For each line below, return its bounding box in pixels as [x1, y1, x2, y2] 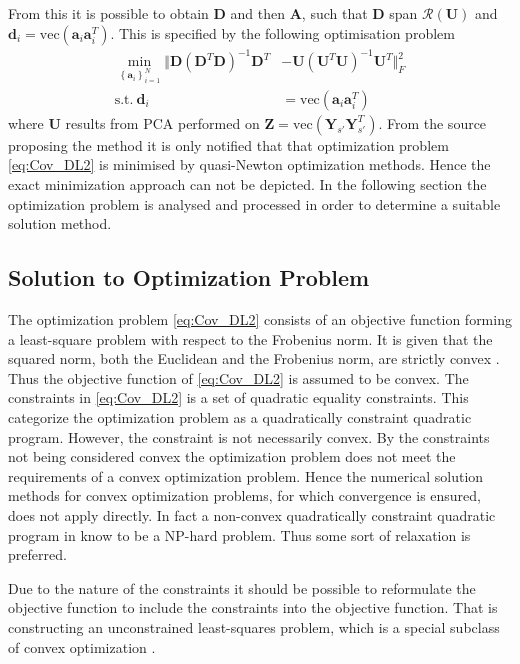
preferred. [8, 544, 67, 565]
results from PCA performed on [65, 112, 260, 133]
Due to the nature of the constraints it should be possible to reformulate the [8, 577, 476, 598]
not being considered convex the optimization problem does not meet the [8, 446, 456, 467]
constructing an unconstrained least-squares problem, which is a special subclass [8, 616, 500, 637]
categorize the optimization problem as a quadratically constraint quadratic [8, 407, 472, 428]
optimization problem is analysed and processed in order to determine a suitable [8, 193, 501, 214]
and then [230, 3, 285, 23]
